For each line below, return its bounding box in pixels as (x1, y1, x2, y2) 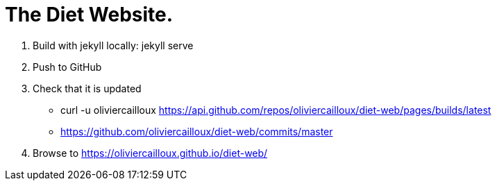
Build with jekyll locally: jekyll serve (33, 39, 194, 51)
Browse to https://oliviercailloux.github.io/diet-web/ (33, 146, 268, 159)
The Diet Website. (5, 3, 174, 26)
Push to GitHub (33, 60, 102, 73)
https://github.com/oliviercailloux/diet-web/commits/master (60, 125, 333, 137)
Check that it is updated (33, 82, 142, 94)
